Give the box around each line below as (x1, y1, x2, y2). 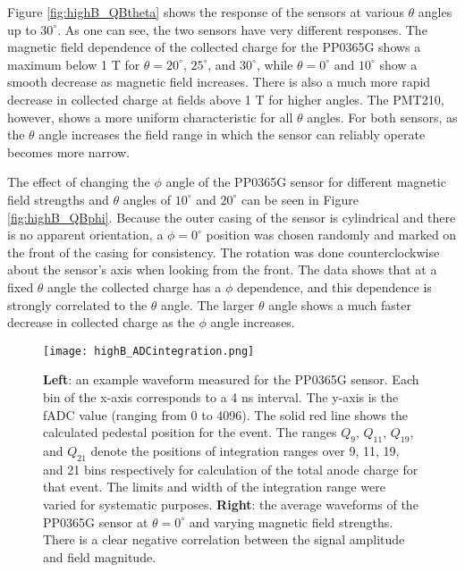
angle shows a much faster (268, 295, 411, 314)
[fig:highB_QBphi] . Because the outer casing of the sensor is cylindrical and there (7, 207, 456, 226)
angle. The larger (161, 295, 255, 314)
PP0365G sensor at (43, 512, 148, 531)
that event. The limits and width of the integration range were (43, 477, 385, 496)
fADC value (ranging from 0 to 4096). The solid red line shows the (43, 405, 409, 424)
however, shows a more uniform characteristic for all (7, 107, 293, 126)
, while (256, 55, 293, 73)
